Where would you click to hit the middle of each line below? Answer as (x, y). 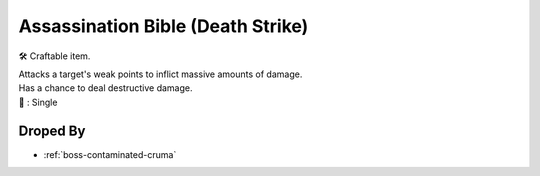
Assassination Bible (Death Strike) (163, 26)
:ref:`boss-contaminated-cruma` (110, 154)
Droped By (52, 130)
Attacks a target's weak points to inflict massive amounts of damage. (160, 74)
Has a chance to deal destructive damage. (105, 88)
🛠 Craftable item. (54, 56)
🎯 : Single (38, 102)
